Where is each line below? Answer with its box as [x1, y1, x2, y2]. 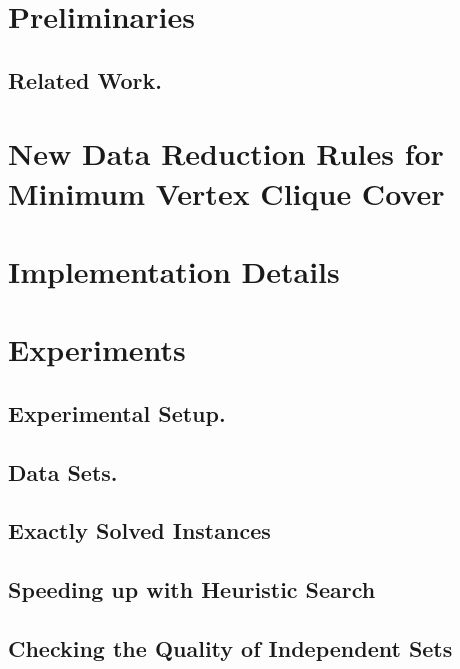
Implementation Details [8, 250, 340, 291]
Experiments [8, 329, 186, 370]
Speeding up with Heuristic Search [8, 574, 376, 605]
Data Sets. [8, 456, 118, 487]
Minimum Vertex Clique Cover [8, 172, 445, 213]
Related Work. [8, 64, 162, 95]
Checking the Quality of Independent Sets [8, 632, 453, 663]
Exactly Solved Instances [8, 515, 271, 546]
